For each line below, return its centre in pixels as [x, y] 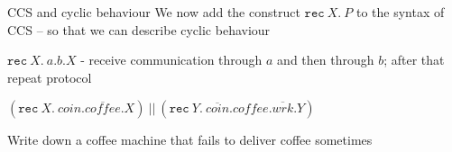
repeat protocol [50, 77]
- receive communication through [171, 60]
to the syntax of [400, 12]
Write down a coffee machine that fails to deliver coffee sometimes [190, 140]
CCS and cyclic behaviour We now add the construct [154, 12]
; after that [414, 60]
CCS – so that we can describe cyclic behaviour [139, 29]
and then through [326, 60]
